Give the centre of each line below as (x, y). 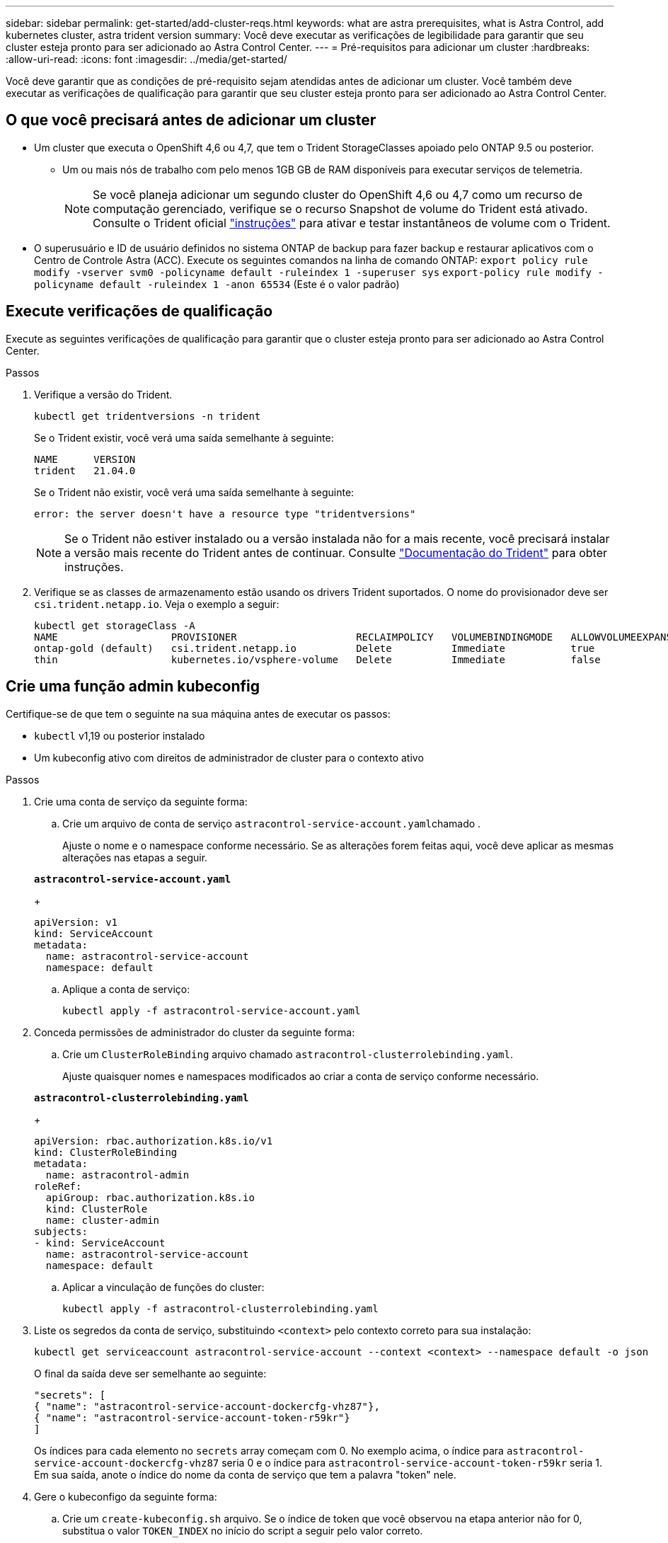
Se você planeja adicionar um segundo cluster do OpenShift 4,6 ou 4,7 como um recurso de (338, 194)
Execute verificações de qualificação (139, 311)
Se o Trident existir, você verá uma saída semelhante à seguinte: (184, 437)
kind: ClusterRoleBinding (106, 1152)
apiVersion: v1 (76, 922)
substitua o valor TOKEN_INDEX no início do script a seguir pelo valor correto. (243, 1530)
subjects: (61, 1231)
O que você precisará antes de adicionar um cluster (191, 120)
